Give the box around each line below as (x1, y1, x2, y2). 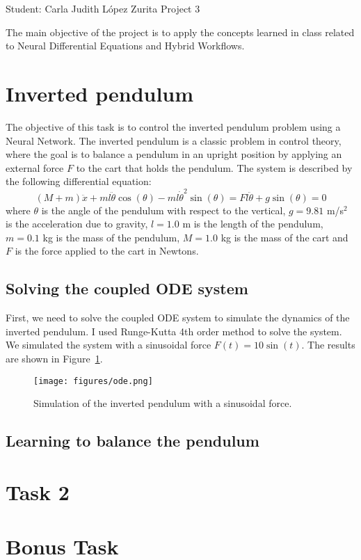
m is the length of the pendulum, (182, 216, 323, 231)
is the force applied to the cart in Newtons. (15, 243, 199, 258)
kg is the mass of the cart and (220, 230, 348, 244)
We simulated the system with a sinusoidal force (6, 337, 211, 352)
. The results (301, 337, 355, 352)
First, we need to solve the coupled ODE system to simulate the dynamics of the (6, 310, 350, 325)
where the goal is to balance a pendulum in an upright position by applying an (6, 147, 342, 161)
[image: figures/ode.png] (33, 376, 153, 386)
